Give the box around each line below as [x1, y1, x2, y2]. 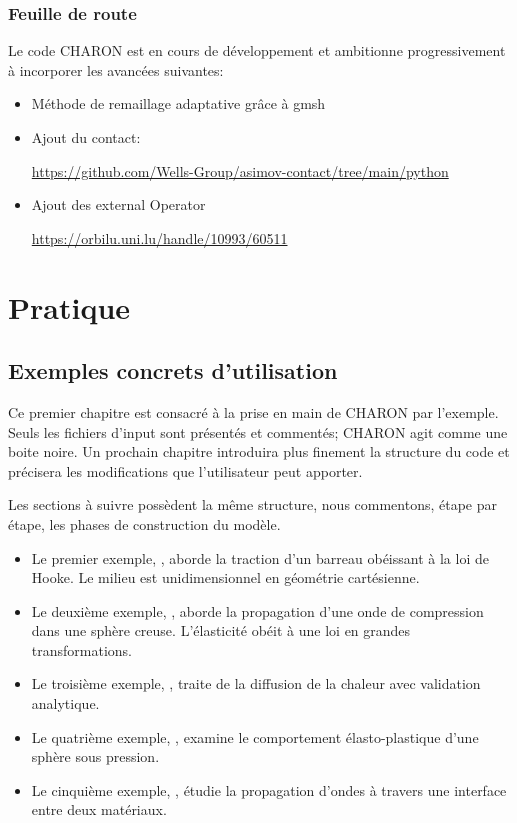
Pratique [8, 286, 131, 327]
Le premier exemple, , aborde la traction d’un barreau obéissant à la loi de [31, 547, 489, 568]
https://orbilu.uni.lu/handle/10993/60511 [31, 227, 288, 248]
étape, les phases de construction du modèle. [8, 513, 281, 534]
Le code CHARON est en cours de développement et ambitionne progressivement [8, 40, 506, 61]
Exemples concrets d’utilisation [8, 355, 338, 386]
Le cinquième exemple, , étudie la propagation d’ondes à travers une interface [31, 779, 507, 800]
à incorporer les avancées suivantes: [8, 59, 224, 80]
